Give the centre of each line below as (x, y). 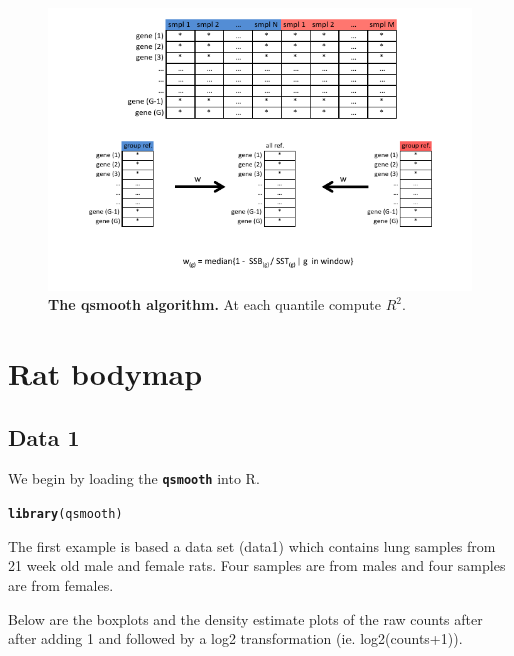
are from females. (61, 584)
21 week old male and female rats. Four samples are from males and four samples (257, 565)
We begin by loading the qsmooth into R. (134, 478)
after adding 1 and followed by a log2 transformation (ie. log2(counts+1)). (235, 638)
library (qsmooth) (65, 514)
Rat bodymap (105, 373)
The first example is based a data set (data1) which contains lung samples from (252, 545)
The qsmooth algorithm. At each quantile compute (214, 304)
